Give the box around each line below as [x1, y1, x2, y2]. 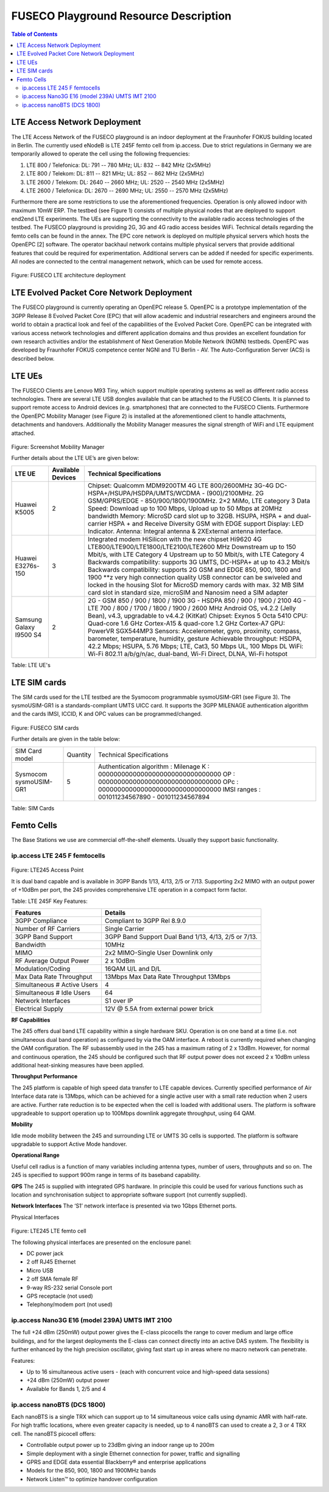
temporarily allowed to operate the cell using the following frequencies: [11, 150, 190, 158]
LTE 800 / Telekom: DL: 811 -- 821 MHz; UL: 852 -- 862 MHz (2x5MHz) [26, 170, 205, 177]
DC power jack [26, 1250, 64, 1257]
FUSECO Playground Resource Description [11, 9, 232, 23]
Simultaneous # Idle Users [15, 989, 91, 997]
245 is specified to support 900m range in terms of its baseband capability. [11, 1172, 201, 1179]
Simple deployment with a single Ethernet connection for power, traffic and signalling [26, 1450, 240, 1457]
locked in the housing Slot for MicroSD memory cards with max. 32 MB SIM [87, 581, 304, 589]
